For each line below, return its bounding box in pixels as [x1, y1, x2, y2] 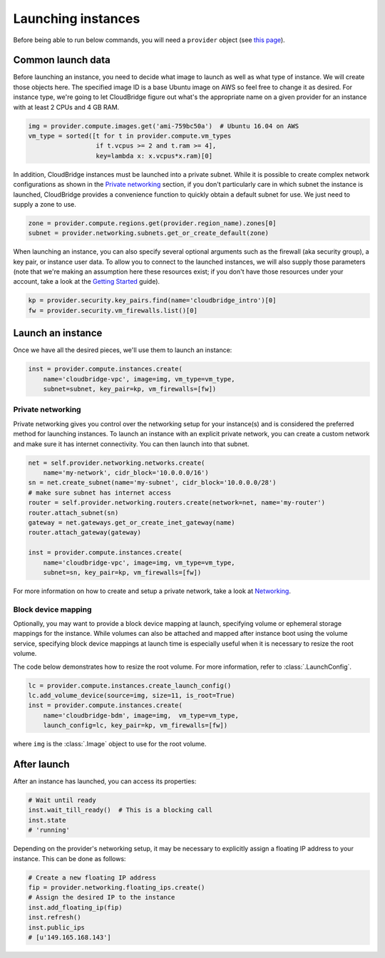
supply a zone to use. [13, 200, 76, 208]
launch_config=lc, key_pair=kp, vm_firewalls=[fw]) [43, 721, 228, 730]
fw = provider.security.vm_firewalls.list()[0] [28, 307, 197, 314]
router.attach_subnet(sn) [28, 508, 119, 517]
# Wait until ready [28, 796, 96, 805]
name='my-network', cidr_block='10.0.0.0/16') [43, 469, 210, 477]
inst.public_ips [28, 923, 86, 932]
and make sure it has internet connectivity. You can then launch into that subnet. [13, 439, 250, 448]
